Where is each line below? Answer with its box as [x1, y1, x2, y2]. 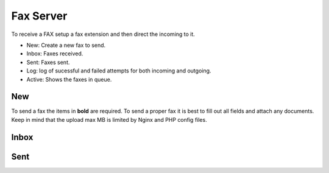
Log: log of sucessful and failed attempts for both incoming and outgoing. [26, 67, 211, 74]
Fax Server [11, 9, 68, 23]
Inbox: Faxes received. [26, 50, 83, 57]
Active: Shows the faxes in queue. [26, 76, 112, 83]
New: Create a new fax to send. [26, 41, 106, 49]
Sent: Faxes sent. [26, 58, 70, 66]
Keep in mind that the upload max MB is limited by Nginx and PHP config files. [11, 116, 207, 123]
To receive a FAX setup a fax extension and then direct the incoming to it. [11, 30, 195, 38]
